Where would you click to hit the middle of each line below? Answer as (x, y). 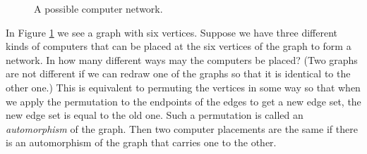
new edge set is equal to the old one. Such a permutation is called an (155, 115)
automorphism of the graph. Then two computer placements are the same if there (182, 128)
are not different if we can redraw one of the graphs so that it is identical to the (178, 73)
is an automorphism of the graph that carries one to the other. (141, 142)
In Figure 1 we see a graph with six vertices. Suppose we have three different (172, 32)
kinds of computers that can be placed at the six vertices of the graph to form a (179, 46)
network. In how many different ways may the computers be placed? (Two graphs (182, 59)
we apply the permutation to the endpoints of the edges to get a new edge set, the (183, 101)
